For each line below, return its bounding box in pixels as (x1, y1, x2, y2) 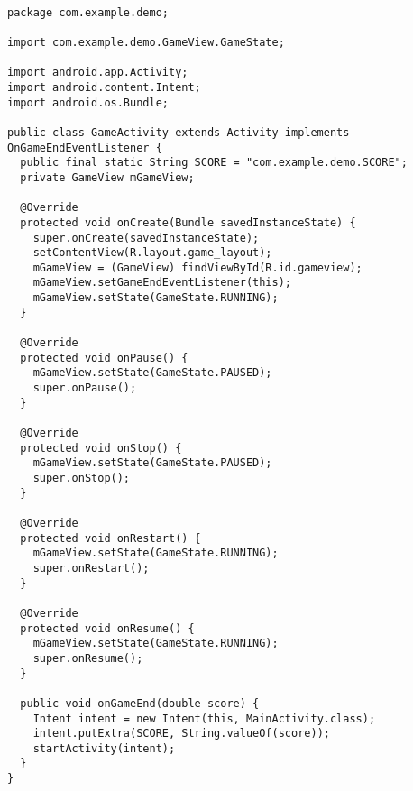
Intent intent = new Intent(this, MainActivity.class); (32, 712, 376, 725)
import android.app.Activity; (7, 66, 188, 79)
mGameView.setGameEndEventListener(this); (32, 276, 291, 290)
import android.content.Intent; (7, 80, 201, 94)
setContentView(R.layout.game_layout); (32, 246, 272, 260)
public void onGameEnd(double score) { (20, 696, 260, 710)
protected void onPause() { (20, 351, 188, 364)
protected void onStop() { (20, 441, 182, 455)
